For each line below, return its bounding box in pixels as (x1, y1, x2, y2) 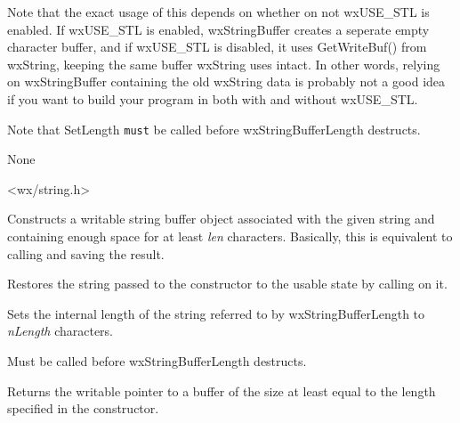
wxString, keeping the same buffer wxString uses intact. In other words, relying (7, 54, 440, 73)
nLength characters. (7, 321, 114, 340)
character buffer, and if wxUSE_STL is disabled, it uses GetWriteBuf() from (7, 37, 427, 56)
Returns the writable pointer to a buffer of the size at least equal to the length (7, 381, 436, 400)
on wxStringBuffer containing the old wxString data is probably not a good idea (7, 72, 446, 91)
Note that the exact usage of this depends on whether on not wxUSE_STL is (7, 3, 430, 20)
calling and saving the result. (7, 244, 165, 263)
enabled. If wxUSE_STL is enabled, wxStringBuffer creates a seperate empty (7, 20, 430, 38)
